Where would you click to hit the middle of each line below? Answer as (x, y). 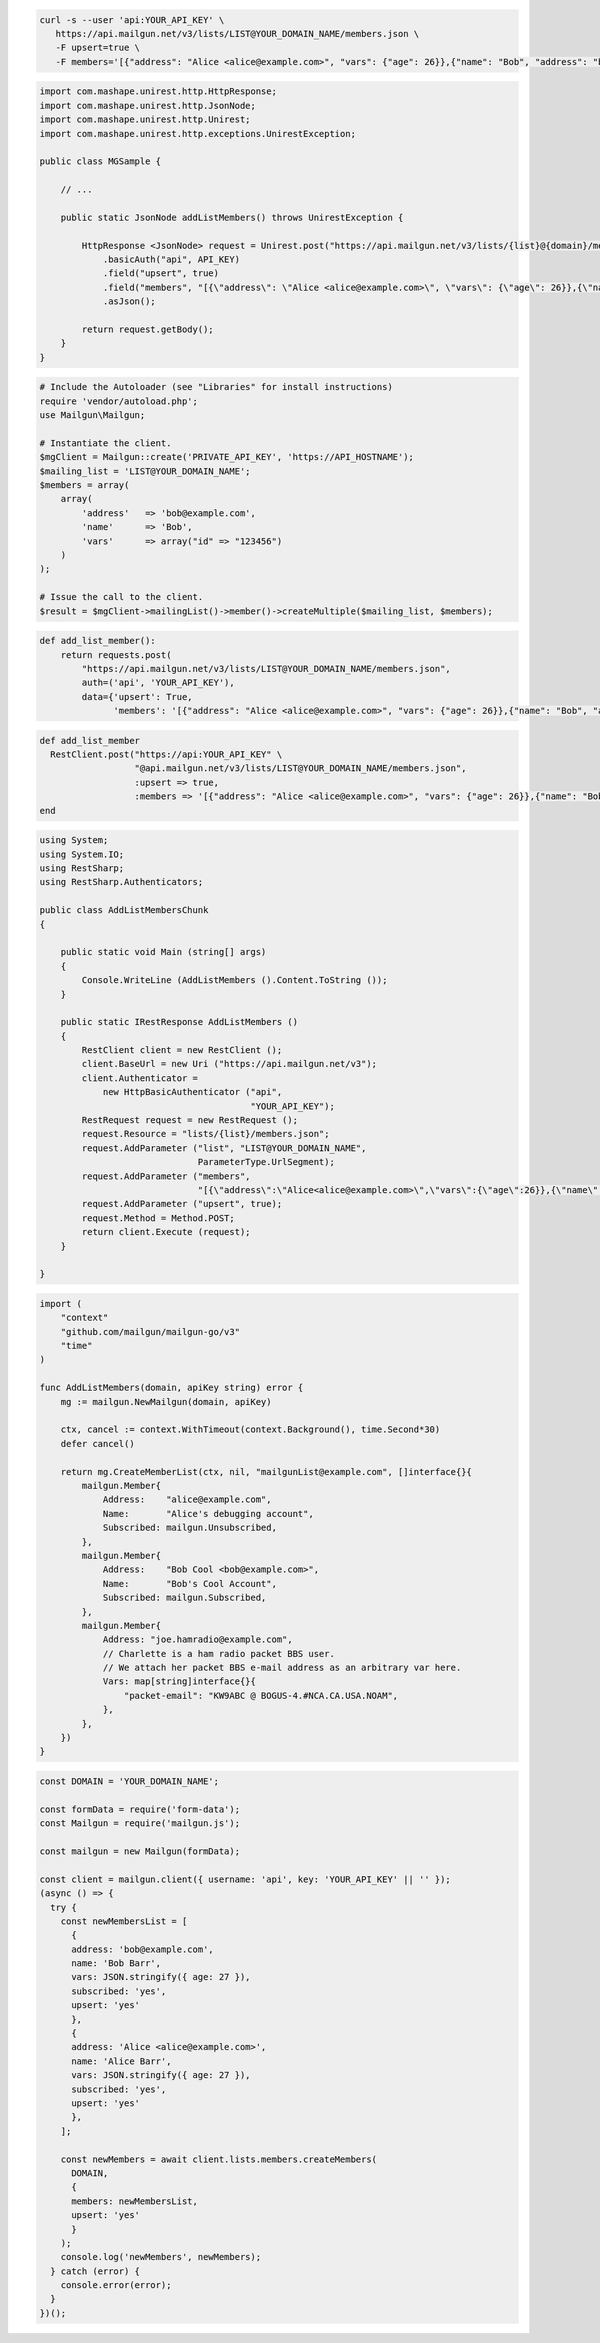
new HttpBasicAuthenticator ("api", (192, 1092)
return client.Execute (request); (166, 1232)
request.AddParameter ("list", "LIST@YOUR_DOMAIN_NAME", (224, 1148)
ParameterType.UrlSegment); (266, 1162)
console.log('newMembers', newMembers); (161, 2257)
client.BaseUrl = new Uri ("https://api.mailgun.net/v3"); (229, 1064)
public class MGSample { (100, 161)
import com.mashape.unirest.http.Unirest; (145, 119)
